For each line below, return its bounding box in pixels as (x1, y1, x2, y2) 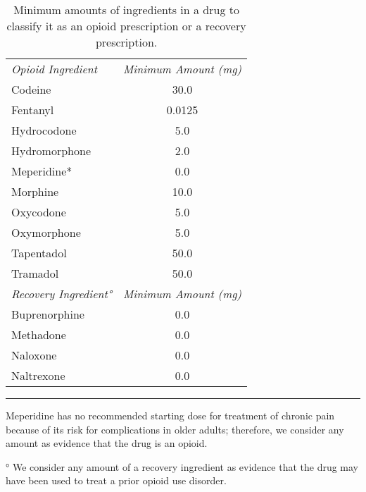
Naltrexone (11, 367, 65, 383)
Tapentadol (11, 245, 67, 261)
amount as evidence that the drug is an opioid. (6, 436, 208, 450)
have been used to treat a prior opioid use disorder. (6, 473, 227, 488)
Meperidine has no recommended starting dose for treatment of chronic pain (6, 408, 335, 422)
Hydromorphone (11, 142, 91, 159)
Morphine (11, 183, 59, 199)
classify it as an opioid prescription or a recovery (6, 18, 246, 34)
